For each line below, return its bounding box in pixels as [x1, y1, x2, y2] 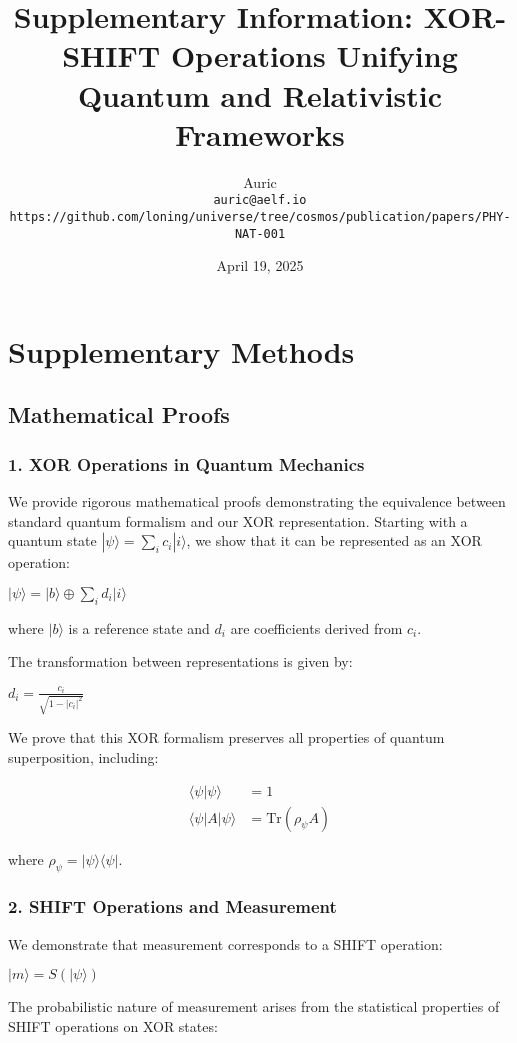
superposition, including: [8, 747, 159, 768]
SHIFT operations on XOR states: [8, 1015, 218, 1036]
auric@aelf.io [213, 193, 307, 208]
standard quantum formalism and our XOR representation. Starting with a [8, 510, 468, 531]
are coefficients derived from [230, 617, 403, 638]
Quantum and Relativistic [77, 74, 443, 115]
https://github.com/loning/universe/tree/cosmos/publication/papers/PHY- [9, 209, 511, 224]
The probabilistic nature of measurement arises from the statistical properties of [8, 996, 500, 1017]
